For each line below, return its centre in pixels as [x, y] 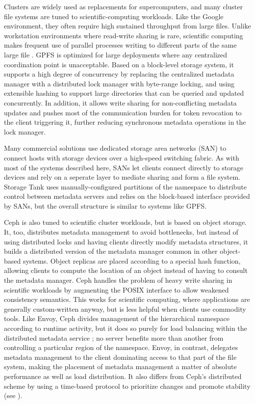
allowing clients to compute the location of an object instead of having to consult [126, 270]
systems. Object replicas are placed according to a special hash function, [132, 260]
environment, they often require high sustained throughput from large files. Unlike [127, 26]
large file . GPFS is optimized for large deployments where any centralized [116, 54]
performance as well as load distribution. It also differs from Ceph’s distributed [123, 376]
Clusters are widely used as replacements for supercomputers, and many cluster [123, 6]
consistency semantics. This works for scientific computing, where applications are [127, 299]
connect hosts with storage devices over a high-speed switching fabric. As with [122, 157]
